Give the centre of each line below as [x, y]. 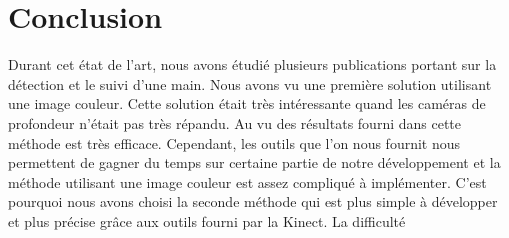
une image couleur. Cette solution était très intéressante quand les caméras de [247, 103]
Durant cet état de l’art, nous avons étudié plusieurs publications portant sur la [252, 64]
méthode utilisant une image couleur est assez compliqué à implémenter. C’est [247, 181]
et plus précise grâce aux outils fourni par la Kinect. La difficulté [207, 220]
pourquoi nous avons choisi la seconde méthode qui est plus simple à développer [253, 201]
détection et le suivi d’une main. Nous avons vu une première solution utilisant [250, 83]
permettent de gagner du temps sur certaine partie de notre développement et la [254, 162]
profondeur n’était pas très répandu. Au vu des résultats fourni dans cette [235, 122]
